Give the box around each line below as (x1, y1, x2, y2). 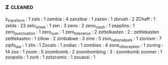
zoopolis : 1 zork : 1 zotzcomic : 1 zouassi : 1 (5, 54, 96, 60)
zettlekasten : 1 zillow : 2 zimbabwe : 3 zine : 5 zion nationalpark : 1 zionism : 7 (5, 36, 162, 43)
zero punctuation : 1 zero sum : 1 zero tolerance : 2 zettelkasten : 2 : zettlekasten (5, 29, 159, 36)
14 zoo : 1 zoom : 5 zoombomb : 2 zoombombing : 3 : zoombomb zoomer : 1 (5, 48, 162, 54)
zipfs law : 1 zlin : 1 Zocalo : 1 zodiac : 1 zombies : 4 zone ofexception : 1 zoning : (5, 42, 163, 49)
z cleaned (5, 3, 34, 11)
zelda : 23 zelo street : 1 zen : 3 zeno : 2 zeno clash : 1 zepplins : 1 (5, 22, 135, 30)
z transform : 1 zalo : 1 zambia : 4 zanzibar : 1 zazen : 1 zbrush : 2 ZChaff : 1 (5, 16, 155, 23)
